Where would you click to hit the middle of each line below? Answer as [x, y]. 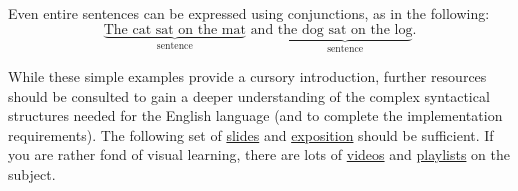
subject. [32, 174]
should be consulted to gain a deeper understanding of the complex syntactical [249, 95]
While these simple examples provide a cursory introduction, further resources [247, 76]
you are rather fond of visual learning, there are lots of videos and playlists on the [259, 154]
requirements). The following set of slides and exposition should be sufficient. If [251, 134]
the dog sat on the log [345, 29]
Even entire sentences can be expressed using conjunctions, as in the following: [249, 13]
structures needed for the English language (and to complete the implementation [255, 115]
